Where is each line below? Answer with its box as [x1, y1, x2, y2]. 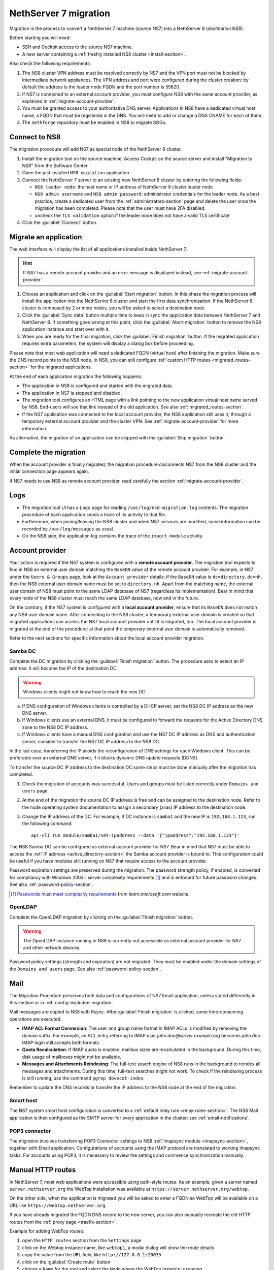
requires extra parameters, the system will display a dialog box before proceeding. [22, 340, 194, 346]
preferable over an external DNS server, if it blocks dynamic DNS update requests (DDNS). [9, 755, 199, 761]
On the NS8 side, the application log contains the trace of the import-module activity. [22, 533, 204, 539]
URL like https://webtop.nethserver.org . [9, 1202, 107, 1209]
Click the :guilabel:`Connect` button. [22, 219, 97, 226]
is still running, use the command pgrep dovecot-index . [22, 1075, 145, 1081]
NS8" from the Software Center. [22, 163, 89, 169]
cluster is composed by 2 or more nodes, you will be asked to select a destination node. [22, 305, 206, 311]
